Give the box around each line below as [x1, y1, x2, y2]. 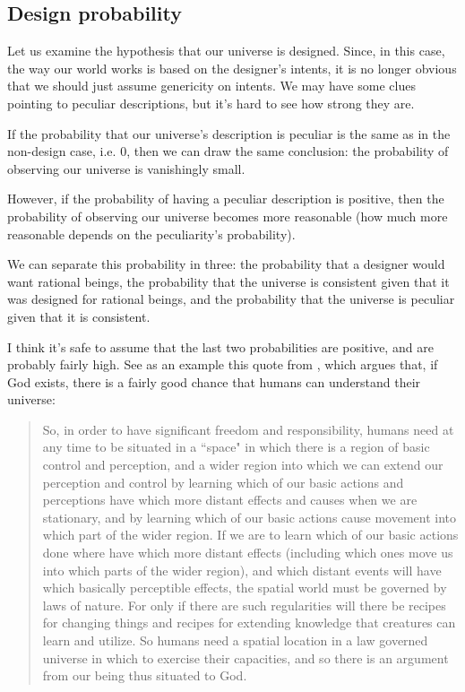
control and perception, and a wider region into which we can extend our [42, 455, 443, 474]
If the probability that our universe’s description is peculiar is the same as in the [7, 124, 451, 143]
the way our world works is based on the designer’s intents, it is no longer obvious [7, 58, 457, 77]
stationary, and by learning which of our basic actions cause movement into [42, 507, 457, 526]
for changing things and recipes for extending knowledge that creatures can [42, 613, 456, 632]
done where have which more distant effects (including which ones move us [42, 543, 453, 562]
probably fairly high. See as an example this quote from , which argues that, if [7, 355, 438, 374]
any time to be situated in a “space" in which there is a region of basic [42, 437, 430, 456]
